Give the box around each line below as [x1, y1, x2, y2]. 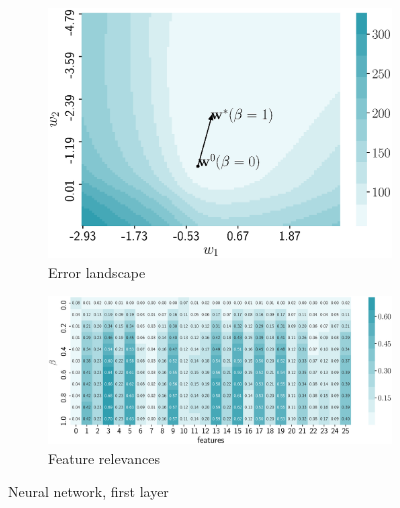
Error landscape [48, 261, 146, 282]
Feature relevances [48, 447, 160, 468]
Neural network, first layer [8, 481, 169, 502]
